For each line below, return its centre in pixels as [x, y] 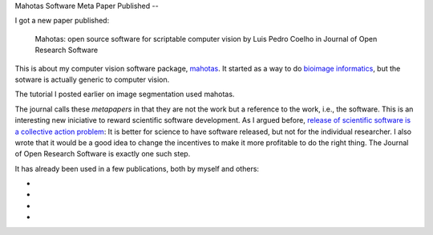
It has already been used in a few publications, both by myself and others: [137, 168]
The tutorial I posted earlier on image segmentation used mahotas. [125, 94]
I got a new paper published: [62, 21]
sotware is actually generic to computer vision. [92, 79]
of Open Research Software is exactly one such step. [103, 154]
